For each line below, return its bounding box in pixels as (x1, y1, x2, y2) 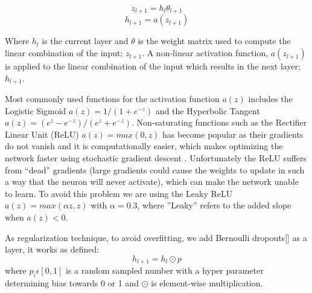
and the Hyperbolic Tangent (155, 104, 260, 117)
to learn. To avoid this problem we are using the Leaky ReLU (5, 187, 233, 199)
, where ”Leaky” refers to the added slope (137, 199, 291, 211)
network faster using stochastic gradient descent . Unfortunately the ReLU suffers (5, 152, 307, 164)
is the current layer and (42, 34, 129, 47)
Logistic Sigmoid (5, 104, 66, 117)
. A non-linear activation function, (142, 47, 269, 59)
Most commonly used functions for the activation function (5, 92, 220, 105)
